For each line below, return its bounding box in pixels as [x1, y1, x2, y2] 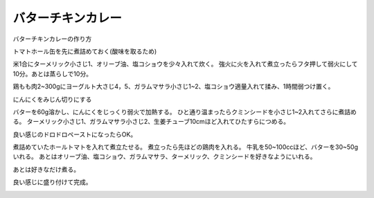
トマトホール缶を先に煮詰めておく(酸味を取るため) [12, 47, 157, 55]
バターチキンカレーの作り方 [12, 35, 92, 43]
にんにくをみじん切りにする [12, 95, 92, 103]
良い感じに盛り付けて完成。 [12, 178, 92, 186]
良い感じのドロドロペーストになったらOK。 [12, 130, 137, 138]
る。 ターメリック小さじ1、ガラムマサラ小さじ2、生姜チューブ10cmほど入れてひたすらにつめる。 [12, 118, 290, 126]
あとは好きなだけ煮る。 [12, 165, 80, 173]
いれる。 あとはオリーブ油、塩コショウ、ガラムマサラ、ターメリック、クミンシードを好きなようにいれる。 [12, 152, 317, 161]
